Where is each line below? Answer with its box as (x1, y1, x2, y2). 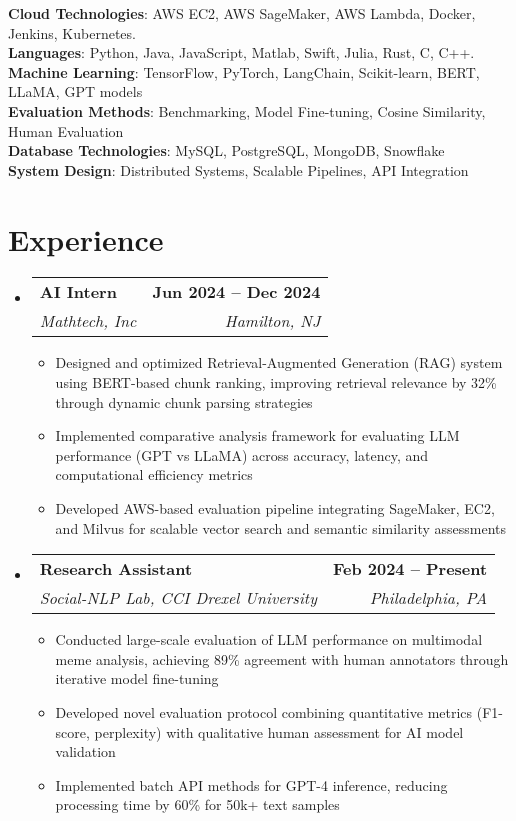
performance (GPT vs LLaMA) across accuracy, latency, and (55, 444, 429, 465)
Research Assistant (39, 557, 193, 581)
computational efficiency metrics (55, 464, 253, 485)
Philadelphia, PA (369, 586, 488, 610)
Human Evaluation (8, 120, 124, 141)
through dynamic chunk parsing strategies (55, 391, 313, 412)
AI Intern (39, 280, 117, 304)
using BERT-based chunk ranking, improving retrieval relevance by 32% (55, 372, 497, 393)
